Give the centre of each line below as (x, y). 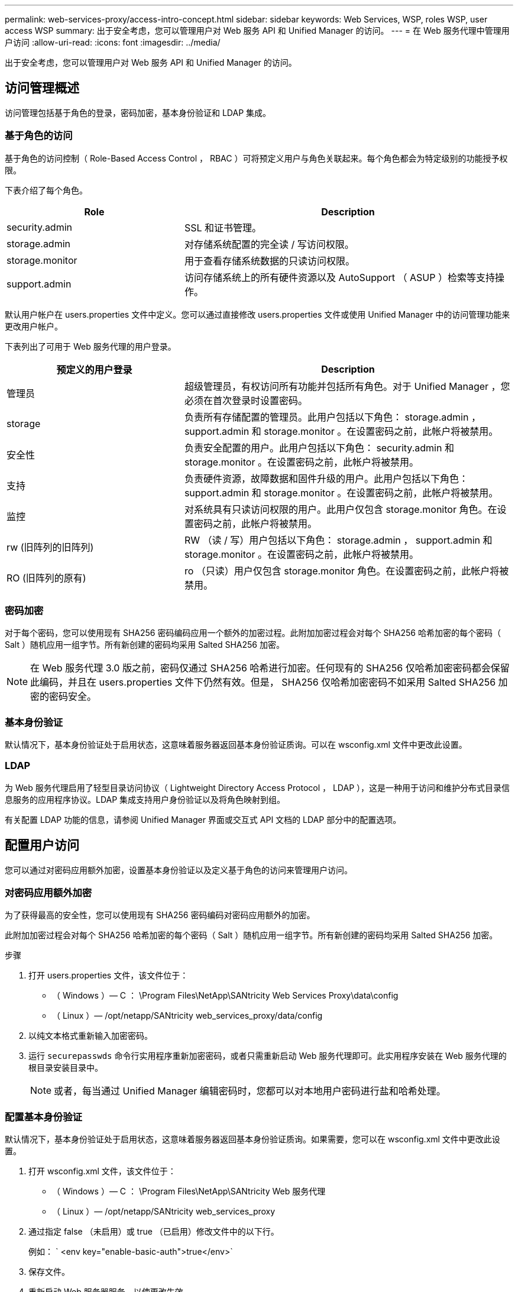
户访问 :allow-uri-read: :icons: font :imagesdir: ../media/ (113, 42)
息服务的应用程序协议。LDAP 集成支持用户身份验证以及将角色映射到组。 (145, 799)
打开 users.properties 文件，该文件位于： (109, 976)
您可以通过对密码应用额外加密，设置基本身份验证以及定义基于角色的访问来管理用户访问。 (179, 870)
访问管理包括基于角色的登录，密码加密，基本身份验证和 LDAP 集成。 (138, 112)
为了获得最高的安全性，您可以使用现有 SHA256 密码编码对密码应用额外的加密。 (160, 915)
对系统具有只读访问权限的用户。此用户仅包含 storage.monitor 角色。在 (341, 509)
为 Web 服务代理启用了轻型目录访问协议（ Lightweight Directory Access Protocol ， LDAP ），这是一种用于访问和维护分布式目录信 (258, 787)
